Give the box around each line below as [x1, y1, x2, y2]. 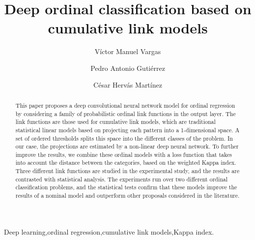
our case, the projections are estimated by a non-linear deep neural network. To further [15, 142, 239, 150]
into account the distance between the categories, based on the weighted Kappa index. [15, 158, 236, 167]
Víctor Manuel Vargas [94, 46, 161, 57]
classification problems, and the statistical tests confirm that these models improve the [15, 183, 237, 191]
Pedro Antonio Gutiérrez [90, 62, 165, 73]
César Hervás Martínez [93, 79, 162, 90]
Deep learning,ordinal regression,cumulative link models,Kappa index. [4, 226, 214, 237]
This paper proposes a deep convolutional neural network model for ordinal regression [15, 101, 235, 109]
